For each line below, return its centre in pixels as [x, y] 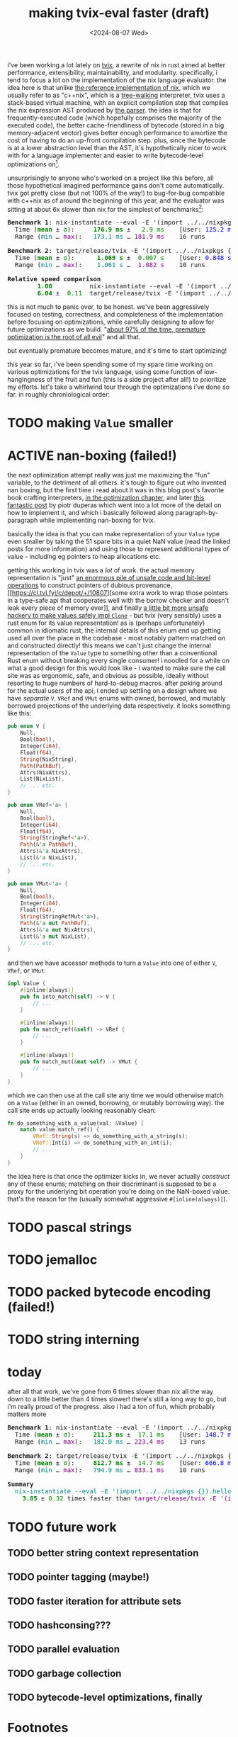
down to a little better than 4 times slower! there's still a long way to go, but [117, 1399]
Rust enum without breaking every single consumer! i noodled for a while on [119, 661]
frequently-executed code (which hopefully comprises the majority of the [114, 118]
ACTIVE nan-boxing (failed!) [92, 456]
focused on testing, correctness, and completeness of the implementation [115, 315]
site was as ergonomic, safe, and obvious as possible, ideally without [108, 676]
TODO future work [62, 1527]
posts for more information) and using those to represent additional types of [118, 549]
